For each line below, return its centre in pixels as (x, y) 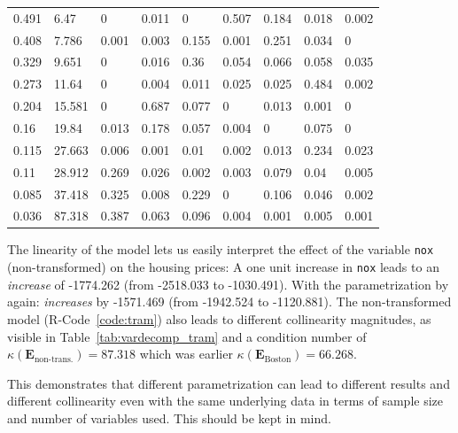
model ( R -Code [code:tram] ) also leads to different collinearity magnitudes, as (219, 318)
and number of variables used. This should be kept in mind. (169, 418)
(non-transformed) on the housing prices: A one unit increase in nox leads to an (223, 267)
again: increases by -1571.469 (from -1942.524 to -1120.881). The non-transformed (229, 302)
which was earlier (186, 354)
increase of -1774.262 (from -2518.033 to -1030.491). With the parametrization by (228, 284)
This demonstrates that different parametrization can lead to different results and (229, 383)
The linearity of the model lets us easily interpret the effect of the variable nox (221, 249)
